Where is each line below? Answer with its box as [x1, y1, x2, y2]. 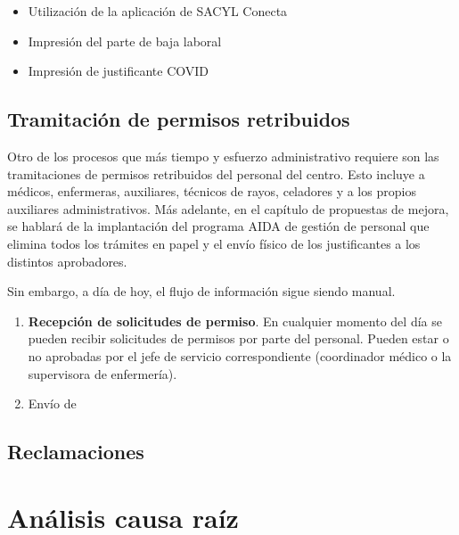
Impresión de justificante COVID [28, 62, 209, 80]
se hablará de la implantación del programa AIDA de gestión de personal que [7, 217, 430, 235]
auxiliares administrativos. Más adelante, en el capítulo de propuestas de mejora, [7, 199, 449, 218]
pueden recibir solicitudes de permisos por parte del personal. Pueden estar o [28, 329, 449, 348]
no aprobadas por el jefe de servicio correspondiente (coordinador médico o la [28, 346, 452, 365]
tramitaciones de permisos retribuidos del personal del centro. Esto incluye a [7, 164, 425, 183]
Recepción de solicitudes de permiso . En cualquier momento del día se [28, 311, 442, 330]
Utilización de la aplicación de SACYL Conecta [28, 2, 288, 20]
